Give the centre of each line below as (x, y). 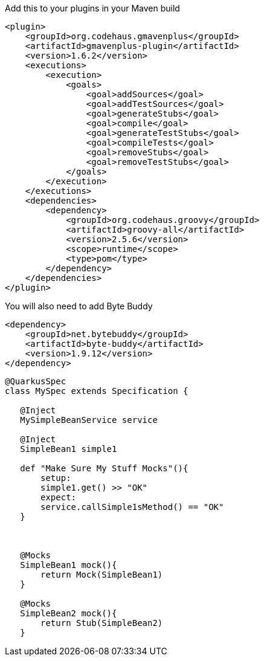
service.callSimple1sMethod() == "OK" (132, 507)
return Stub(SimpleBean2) (102, 623)
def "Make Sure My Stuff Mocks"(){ (104, 468)
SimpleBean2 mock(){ (69, 613)
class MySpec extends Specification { (97, 391)
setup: (56, 478)
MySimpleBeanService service (89, 420)
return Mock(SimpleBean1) (102, 575)
